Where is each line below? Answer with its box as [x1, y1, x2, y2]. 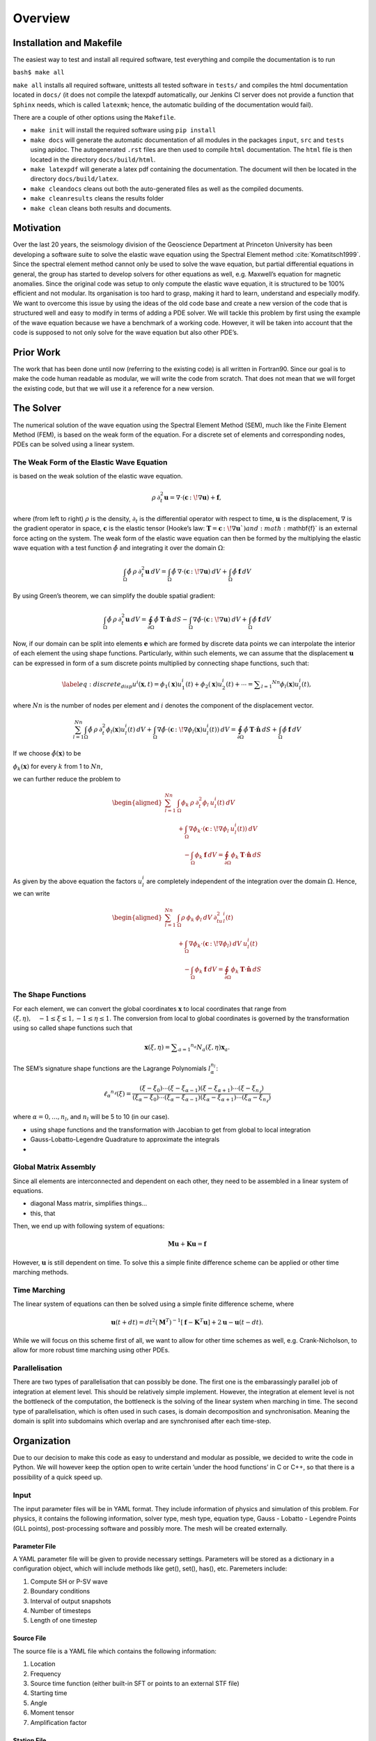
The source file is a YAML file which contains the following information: [13, 1647, 217, 1655]
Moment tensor [30, 1708, 75, 1717]
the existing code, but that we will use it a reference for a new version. [13, 384, 214, 393]
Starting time [30, 1689, 68, 1697]
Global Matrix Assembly [13, 1162, 97, 1172]
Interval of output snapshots [30, 1597, 111, 1605]
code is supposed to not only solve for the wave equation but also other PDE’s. [13, 328, 239, 336]
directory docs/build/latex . [30, 175, 119, 183]
